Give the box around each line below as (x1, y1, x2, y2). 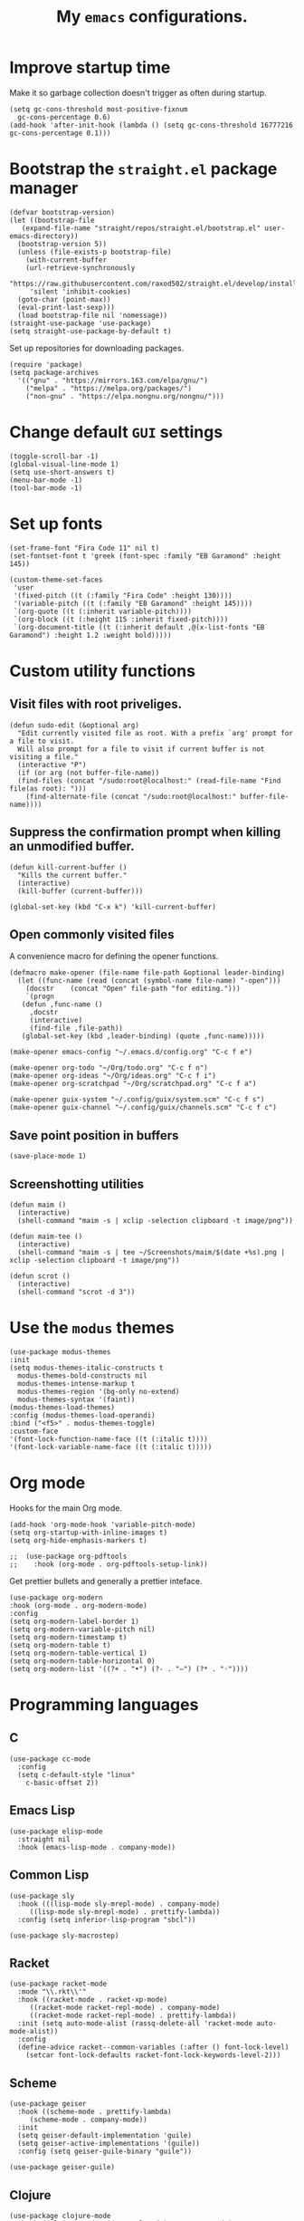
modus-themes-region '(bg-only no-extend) (17, 1387, 180, 1396)
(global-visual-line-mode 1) (9, 459, 119, 468)
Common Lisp (9, 1868, 90, 1883)
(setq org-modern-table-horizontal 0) (9, 1656, 156, 1666)
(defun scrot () (9, 1272, 71, 1281)
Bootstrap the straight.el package (9, 159, 278, 179)
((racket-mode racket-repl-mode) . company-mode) (29, 2004, 221, 2013)
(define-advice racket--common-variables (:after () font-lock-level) (17, 2043, 290, 2053)
